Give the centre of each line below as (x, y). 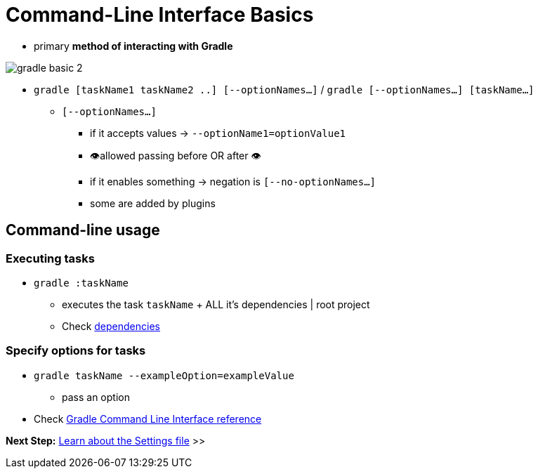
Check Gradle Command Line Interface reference (148, 419)
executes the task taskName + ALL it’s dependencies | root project (216, 304)
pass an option (96, 397)
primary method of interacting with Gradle (133, 46)
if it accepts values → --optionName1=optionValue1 (218, 133)
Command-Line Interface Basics (160, 15)
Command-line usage (83, 230)
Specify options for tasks (76, 351)
